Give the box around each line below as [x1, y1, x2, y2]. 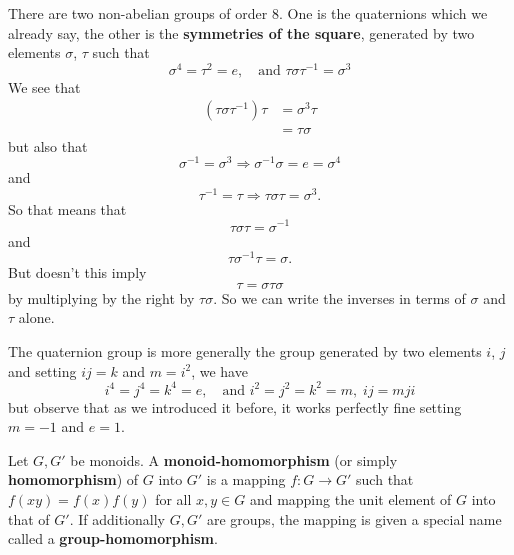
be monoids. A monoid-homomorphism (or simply [70, 449, 398, 470]
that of [8, 508, 50, 529]
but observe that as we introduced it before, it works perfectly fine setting [8, 396, 462, 417]
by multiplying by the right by [8, 287, 195, 308]
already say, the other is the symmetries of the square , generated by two [8, 22, 475, 43]
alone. [18, 307, 55, 328]
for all [155, 489, 192, 510]
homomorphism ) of [8, 469, 139, 490]
